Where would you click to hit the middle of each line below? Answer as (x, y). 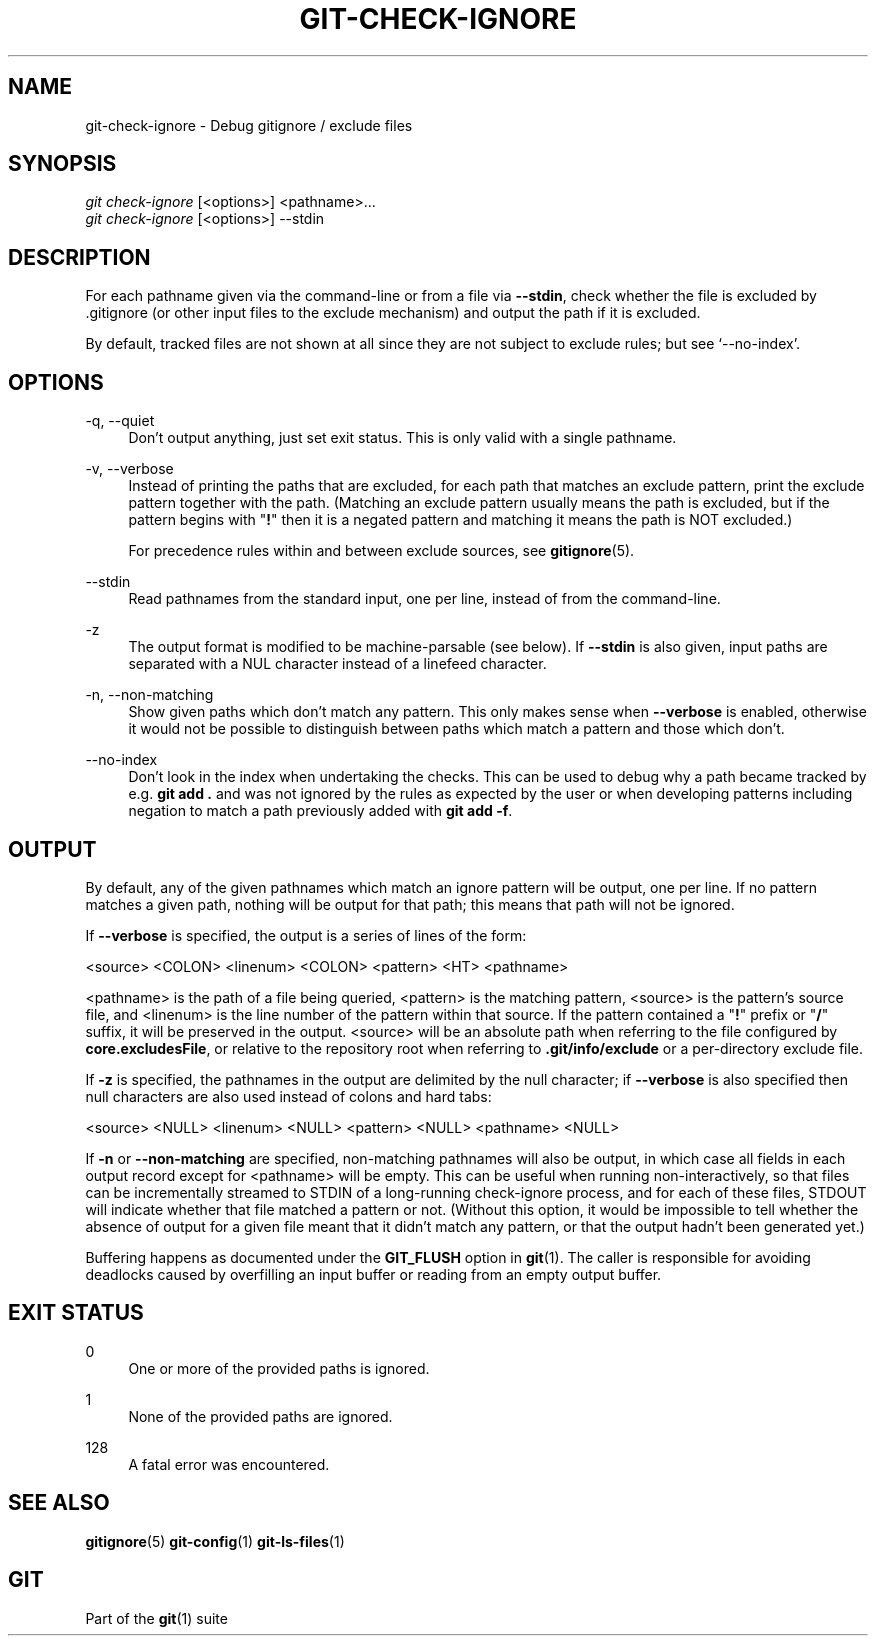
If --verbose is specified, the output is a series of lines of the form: (306, 935)
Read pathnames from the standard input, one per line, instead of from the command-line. (424, 599)
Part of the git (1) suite (156, 1618)
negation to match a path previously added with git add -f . (320, 811)
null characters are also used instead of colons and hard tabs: (288, 1096)
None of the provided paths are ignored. (260, 1416)
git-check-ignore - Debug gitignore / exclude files (249, 125)
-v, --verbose (129, 469)
